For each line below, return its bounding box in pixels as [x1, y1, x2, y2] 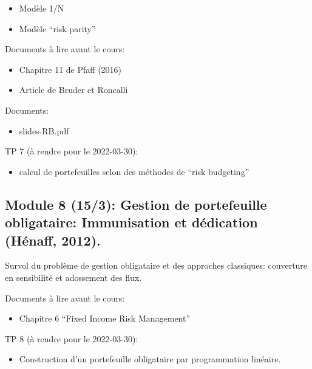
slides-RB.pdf [19, 124, 69, 137]
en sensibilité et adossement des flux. [5, 271, 142, 283]
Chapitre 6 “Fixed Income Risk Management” [19, 312, 191, 325]
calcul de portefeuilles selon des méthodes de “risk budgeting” [19, 165, 249, 178]
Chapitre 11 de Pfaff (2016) [19, 63, 122, 75]
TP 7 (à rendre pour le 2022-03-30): [5, 145, 138, 157]
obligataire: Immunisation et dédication [5, 213, 258, 232]
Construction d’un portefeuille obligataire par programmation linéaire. [19, 353, 281, 365]
